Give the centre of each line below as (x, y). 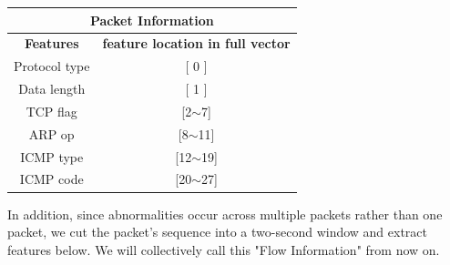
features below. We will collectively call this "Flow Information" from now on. (224, 249)
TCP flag (51, 111)
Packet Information (152, 20)
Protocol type (52, 66)
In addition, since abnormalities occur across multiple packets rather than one (225, 214)
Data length (52, 89)
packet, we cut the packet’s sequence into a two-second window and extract (218, 232)
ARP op (51, 133)
